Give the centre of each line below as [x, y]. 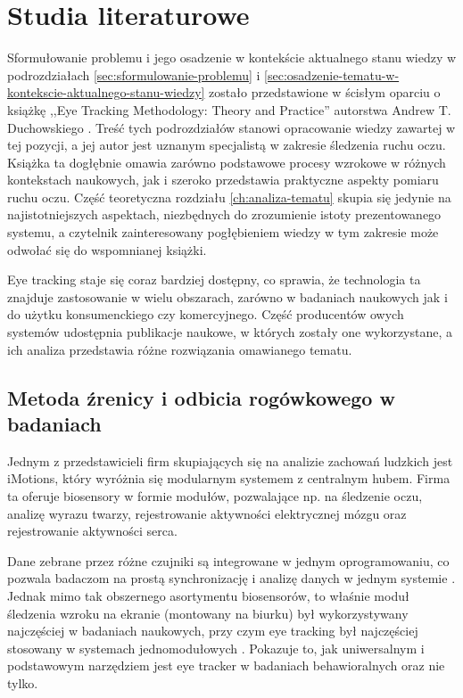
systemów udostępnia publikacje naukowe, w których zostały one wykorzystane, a [230, 332]
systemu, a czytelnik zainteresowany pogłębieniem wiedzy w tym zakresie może [223, 232]
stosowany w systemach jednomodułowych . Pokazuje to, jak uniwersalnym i [216, 648]
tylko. [23, 682]
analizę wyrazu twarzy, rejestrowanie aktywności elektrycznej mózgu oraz [207, 513]
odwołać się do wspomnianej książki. [107, 249]
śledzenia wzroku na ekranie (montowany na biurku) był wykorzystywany [208, 613]
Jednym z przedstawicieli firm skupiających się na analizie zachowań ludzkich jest [230, 460]
